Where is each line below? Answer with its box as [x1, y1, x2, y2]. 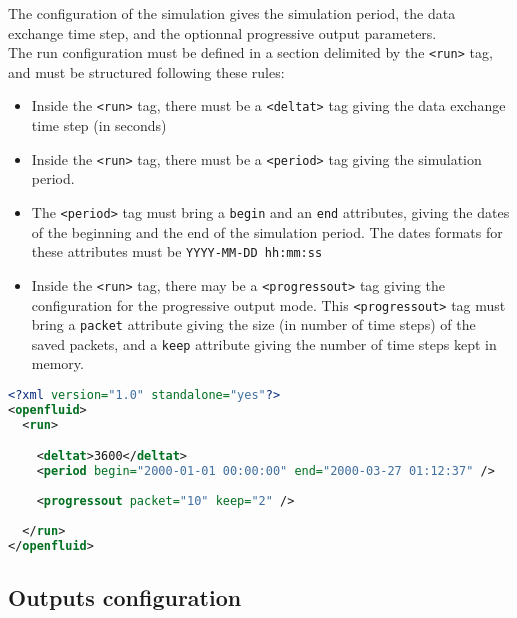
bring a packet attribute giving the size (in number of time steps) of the [31, 314, 476, 335]
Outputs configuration [8, 581, 242, 612]
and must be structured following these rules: [8, 61, 285, 82]
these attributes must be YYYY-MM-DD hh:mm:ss [31, 241, 323, 262]
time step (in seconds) [31, 115, 167, 136]
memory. [31, 353, 84, 374]
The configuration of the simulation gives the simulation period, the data [8, 3, 456, 23]
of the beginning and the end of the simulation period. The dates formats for [31, 221, 503, 242]
